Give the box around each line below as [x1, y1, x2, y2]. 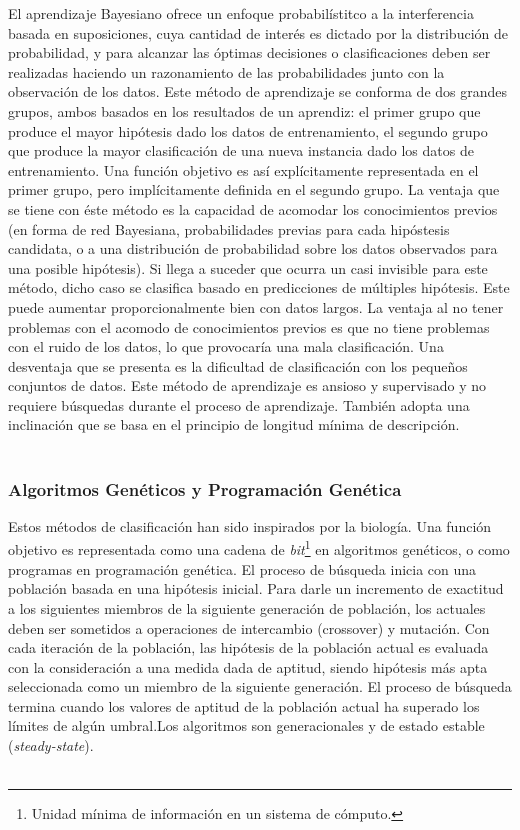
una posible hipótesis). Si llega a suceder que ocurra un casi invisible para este [8, 257, 488, 278]
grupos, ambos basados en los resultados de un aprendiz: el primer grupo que [8, 100, 481, 121]
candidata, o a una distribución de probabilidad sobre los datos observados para [8, 238, 498, 259]
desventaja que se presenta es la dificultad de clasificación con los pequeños [8, 355, 468, 376]
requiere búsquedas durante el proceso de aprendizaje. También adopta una [8, 394, 470, 415]
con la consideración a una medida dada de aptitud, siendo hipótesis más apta [8, 656, 488, 677]
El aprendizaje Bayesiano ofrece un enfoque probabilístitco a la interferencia [8, 3, 474, 23]
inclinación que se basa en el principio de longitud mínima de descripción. [8, 414, 460, 435]
